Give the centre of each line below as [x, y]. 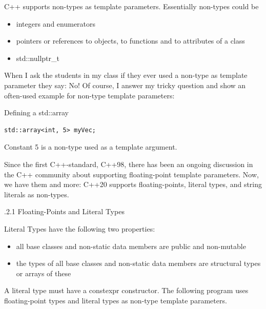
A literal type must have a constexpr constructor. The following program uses [126, 290]
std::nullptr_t [38, 58]
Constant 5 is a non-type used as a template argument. [91, 147]
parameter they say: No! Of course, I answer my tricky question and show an [125, 85]
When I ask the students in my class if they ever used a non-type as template [126, 75]
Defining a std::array [36, 112]
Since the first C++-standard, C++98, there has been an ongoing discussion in [129, 164]
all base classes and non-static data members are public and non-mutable [131, 246]
